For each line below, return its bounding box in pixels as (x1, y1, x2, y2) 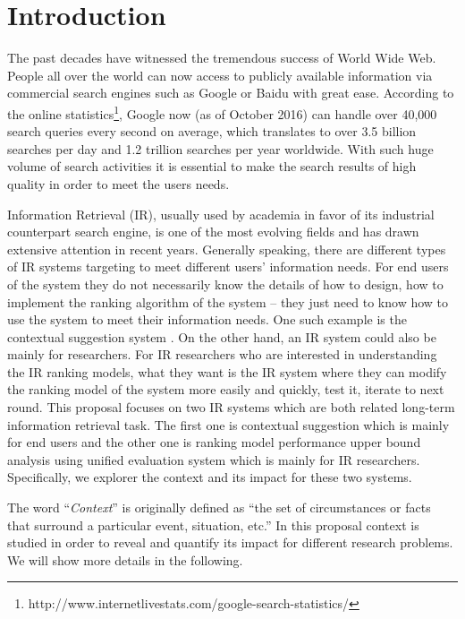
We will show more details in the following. (7, 550, 243, 569)
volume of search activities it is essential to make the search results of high (7, 157, 417, 176)
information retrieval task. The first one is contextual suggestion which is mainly (7, 415, 450, 434)
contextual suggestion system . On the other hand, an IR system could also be (7, 327, 436, 346)
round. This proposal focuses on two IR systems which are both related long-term (7, 398, 455, 417)
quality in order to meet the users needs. (7, 174, 230, 193)
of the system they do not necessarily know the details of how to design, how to (7, 274, 444, 293)
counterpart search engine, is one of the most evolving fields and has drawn (7, 222, 419, 241)
